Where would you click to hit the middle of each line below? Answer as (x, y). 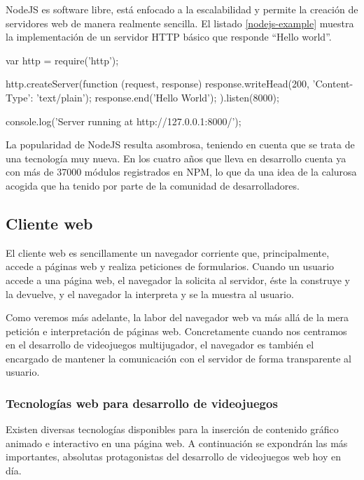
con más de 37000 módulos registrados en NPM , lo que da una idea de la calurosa (181, 172)
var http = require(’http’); (62, 60)
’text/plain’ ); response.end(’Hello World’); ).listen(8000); (157, 97)
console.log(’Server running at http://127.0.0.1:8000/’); (124, 121)
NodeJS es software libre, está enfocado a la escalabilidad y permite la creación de (182, 9)
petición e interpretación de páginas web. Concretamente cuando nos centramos (176, 331)
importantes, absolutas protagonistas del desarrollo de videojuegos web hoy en (174, 457)
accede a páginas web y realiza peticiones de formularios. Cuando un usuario (170, 266)
